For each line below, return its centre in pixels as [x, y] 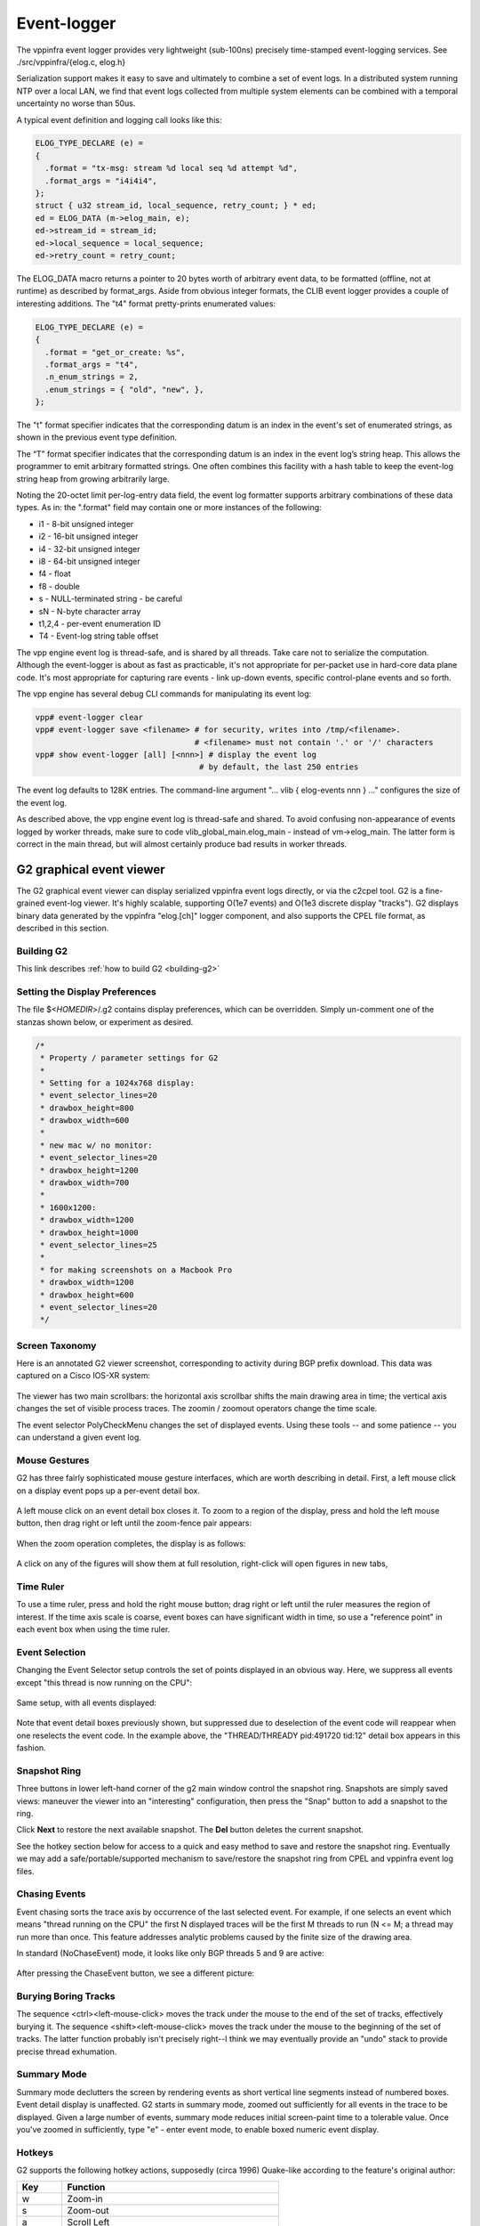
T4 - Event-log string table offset [99, 636]
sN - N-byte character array [90, 611]
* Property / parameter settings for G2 [129, 1058]
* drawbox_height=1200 [90, 1170]
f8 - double [59, 586]
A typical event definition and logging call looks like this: [119, 119]
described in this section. [63, 928]
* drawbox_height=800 [87, 1108]
